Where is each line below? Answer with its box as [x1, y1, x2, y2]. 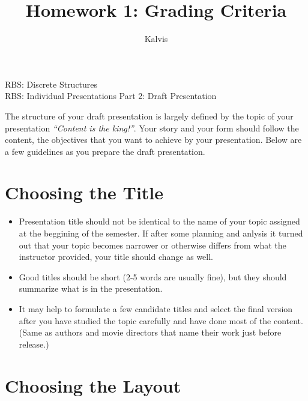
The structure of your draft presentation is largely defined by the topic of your [5, 109, 294, 122]
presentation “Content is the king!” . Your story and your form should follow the [5, 121, 299, 134]
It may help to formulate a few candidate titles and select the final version [19, 302, 293, 315]
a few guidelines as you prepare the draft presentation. [5, 145, 205, 157]
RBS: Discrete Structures [5, 77, 98, 90]
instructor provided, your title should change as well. [19, 250, 213, 263]
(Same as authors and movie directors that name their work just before [19, 326, 282, 339]
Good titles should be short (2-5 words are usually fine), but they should [19, 270, 287, 283]
